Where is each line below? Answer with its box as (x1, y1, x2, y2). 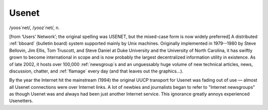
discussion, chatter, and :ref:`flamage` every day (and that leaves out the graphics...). (9, 68, 184, 74)
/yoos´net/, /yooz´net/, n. (9, 25, 60, 31)
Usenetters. (9, 98, 33, 104)
